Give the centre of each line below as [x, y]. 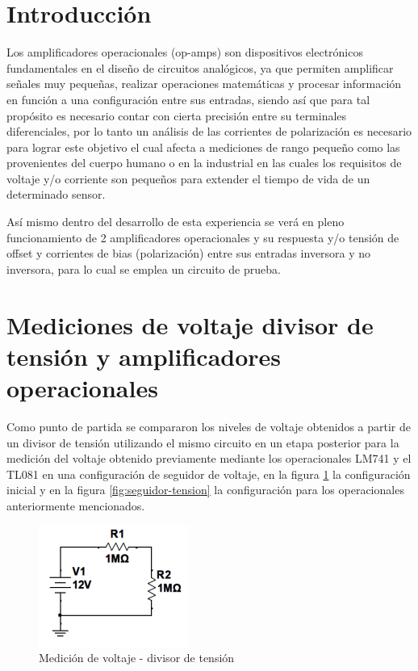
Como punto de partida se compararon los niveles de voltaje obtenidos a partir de [209, 426]
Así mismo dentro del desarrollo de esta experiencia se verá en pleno [176, 222]
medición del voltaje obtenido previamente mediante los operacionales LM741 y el [209, 458]
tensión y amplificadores [144, 356]
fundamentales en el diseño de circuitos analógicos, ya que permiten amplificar [200, 67]
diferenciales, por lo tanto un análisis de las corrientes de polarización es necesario [209, 131]
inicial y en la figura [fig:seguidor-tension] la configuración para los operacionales [205, 490]
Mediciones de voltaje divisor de [190, 324]
